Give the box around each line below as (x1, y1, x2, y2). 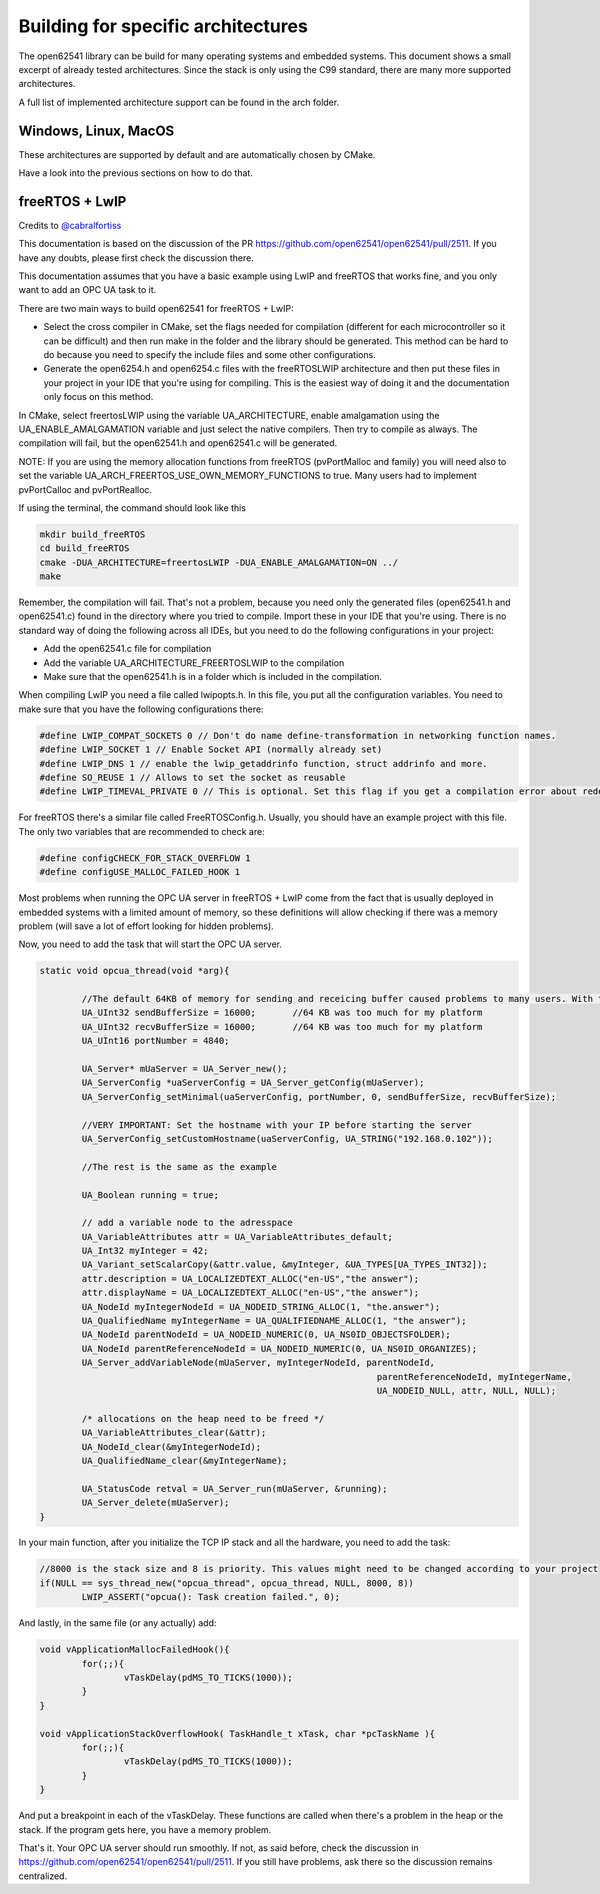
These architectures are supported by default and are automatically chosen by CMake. (18, 148, 376, 160)
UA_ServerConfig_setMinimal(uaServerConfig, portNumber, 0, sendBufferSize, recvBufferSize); (81, 1091, 557, 1102)
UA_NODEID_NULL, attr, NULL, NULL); (376, 1385, 557, 1396)
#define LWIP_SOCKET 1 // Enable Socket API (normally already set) (39, 744, 383, 755)
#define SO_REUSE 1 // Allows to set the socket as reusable (39, 771, 346, 783)
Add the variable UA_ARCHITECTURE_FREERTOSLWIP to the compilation (43, 656, 345, 669)
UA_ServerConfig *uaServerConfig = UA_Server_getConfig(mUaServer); (81, 1077, 425, 1089)
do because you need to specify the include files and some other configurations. (43, 349, 377, 361)
